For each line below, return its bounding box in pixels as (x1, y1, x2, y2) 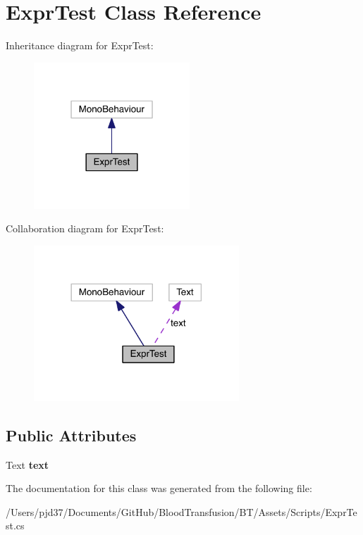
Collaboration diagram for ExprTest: (6, 221, 164, 236)
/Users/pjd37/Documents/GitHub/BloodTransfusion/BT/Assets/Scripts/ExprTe (6, 504, 357, 519)
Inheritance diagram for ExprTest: (6, 38, 154, 53)
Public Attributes (6, 424, 137, 446)
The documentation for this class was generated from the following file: (6, 481, 312, 496)
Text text (6, 457, 49, 472)
